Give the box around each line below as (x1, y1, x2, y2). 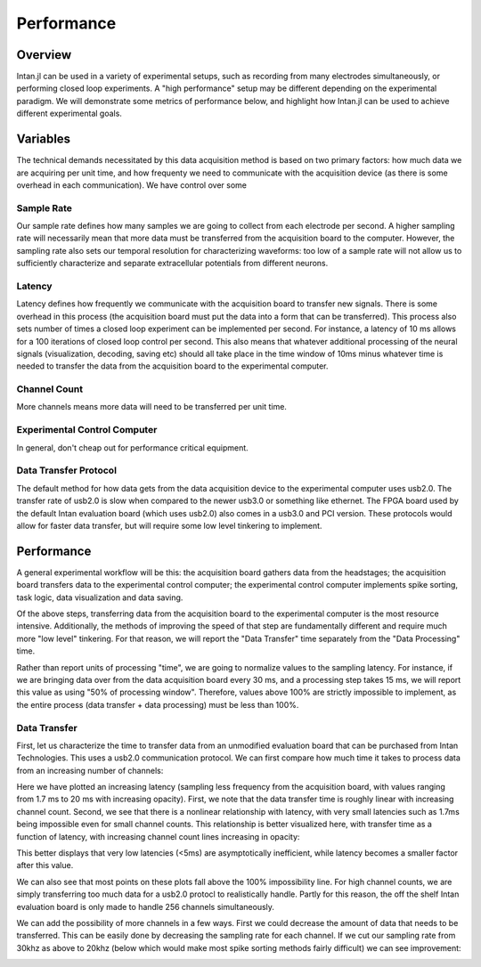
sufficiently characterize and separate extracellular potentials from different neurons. (16, 258, 329, 269)
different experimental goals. (16, 108, 122, 119)
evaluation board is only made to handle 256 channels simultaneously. (16, 901, 275, 912)
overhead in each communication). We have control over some (16, 179, 247, 191)
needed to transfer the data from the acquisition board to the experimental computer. (16, 361, 329, 371)
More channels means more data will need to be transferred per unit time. (16, 402, 287, 412)
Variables (16, 132, 71, 147)
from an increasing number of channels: (16, 765, 164, 776)
